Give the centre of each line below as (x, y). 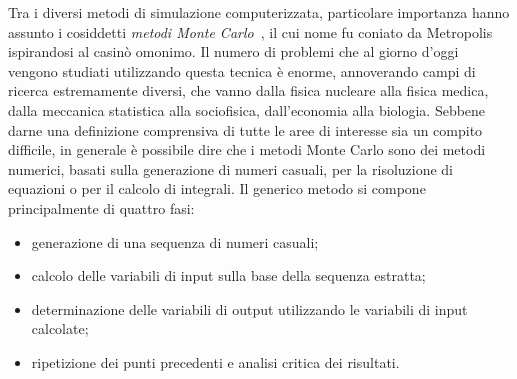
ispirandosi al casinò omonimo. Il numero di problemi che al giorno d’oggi (233, 51)
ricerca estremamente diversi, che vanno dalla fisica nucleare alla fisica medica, (248, 90)
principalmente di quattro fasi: (101, 207)
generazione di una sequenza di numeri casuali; (175, 241)
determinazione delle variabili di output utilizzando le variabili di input (249, 308)
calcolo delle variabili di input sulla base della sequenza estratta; (228, 275)
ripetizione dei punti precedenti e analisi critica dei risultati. (215, 361)
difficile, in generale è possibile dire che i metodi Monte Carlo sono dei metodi (247, 149)
